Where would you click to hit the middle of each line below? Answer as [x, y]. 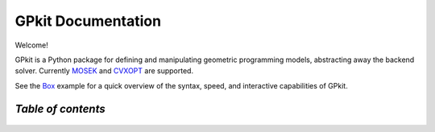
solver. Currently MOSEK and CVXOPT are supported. [104, 71]
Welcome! [31, 45]
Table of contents [60, 109]
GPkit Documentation [88, 21]
